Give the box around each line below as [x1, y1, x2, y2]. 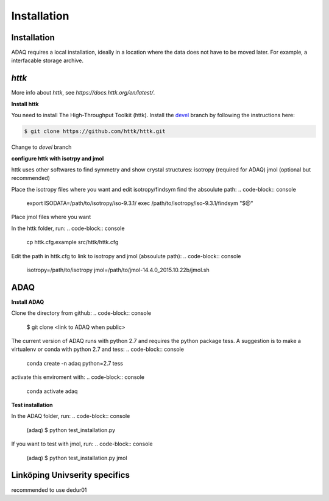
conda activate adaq [26, 387, 78, 395]
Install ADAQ [11, 298, 44, 305]
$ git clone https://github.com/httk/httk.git [24, 128, 166, 135]
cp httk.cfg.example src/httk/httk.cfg [26, 239, 119, 246]
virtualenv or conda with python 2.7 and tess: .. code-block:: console [11, 345, 184, 353]
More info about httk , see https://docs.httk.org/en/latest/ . [11, 89, 155, 96]
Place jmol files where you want [11, 214, 91, 221]
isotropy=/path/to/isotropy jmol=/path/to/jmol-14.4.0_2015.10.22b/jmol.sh [26, 266, 210, 274]
